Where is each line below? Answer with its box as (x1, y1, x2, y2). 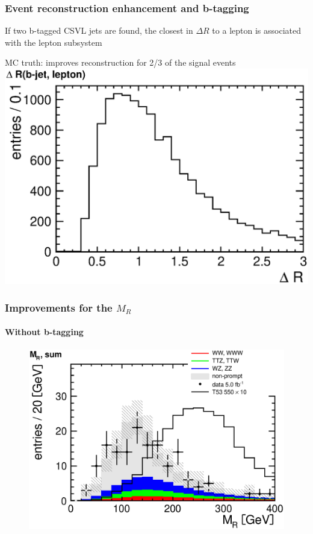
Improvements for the (5, 300, 113, 315)
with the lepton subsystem (5, 36, 102, 48)
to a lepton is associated (212, 24, 301, 37)
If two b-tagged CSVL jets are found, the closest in (5, 24, 193, 37)
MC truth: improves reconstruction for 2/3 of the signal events (5, 56, 236, 69)
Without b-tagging (5, 325, 84, 338)
